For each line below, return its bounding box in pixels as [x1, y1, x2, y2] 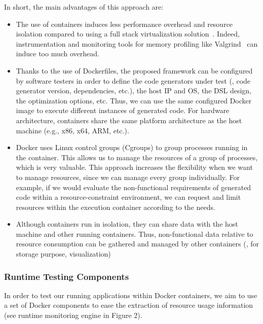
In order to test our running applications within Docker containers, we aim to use [4, 290, 257, 300]
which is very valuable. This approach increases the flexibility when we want [16, 162, 253, 172]
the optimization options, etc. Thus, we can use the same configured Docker [16, 95, 252, 105]
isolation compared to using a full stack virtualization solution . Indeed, [16, 28, 240, 39]
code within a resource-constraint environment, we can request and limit [16, 192, 241, 202]
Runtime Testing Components [4, 270, 129, 282]
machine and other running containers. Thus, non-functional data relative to [16, 228, 253, 239]
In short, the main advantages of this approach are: [4, 2, 164, 12]
